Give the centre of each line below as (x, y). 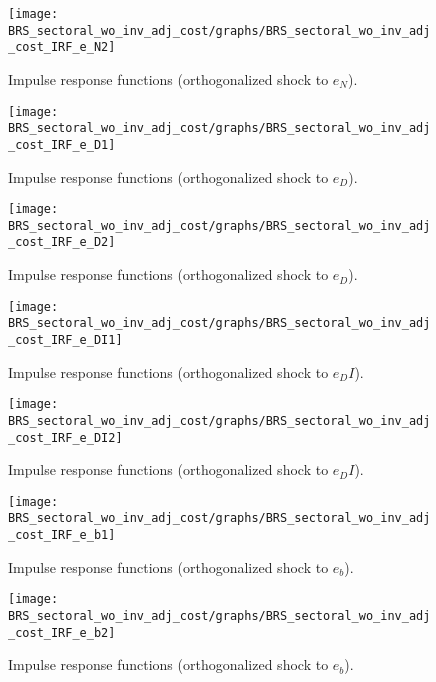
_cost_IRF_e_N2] (62, 47)
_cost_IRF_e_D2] (62, 242)
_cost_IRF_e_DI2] (65, 437)
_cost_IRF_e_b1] (62, 535)
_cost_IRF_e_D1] (62, 144)
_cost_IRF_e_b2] (62, 632)
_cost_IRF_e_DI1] (65, 340)
